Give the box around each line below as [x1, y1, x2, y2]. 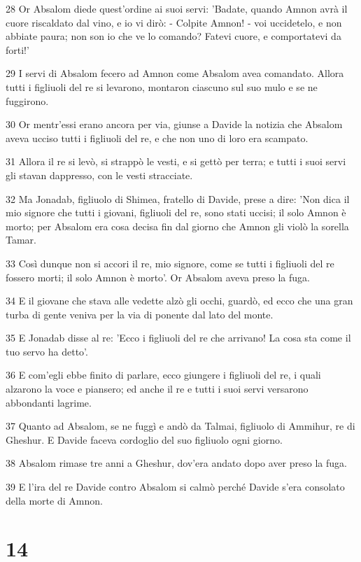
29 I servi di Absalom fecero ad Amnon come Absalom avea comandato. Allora [6, 66, 344, 80]
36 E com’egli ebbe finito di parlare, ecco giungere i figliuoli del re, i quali [6, 367, 321, 382]
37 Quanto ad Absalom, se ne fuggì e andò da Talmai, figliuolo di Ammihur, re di [6, 419, 355, 433]
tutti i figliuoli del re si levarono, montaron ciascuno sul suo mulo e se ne [6, 79, 318, 94]
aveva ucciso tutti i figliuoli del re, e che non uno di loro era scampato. [6, 130, 309, 145]
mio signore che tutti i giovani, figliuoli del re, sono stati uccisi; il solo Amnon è [6, 205, 346, 220]
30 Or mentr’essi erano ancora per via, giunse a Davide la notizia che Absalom [6, 117, 343, 132]
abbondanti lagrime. [6, 395, 92, 409]
